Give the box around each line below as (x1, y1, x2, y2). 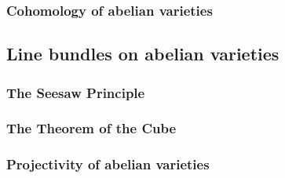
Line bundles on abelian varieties (6, 42, 280, 66)
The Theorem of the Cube (6, 118, 177, 138)
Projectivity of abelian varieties (6, 154, 210, 174)
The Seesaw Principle (6, 82, 145, 102)
